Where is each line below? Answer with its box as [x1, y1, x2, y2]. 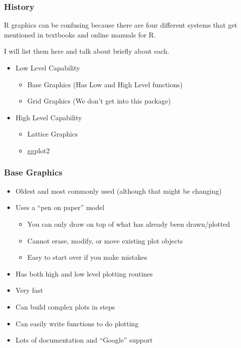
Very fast [15, 285, 43, 295]
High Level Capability [15, 112, 82, 122]
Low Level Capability [15, 63, 80, 72]
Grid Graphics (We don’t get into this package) [27, 96, 171, 106]
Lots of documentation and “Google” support [15, 335, 153, 345]
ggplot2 [27, 145, 50, 155]
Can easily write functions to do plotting [15, 318, 138, 328]
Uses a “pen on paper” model [15, 202, 104, 212]
